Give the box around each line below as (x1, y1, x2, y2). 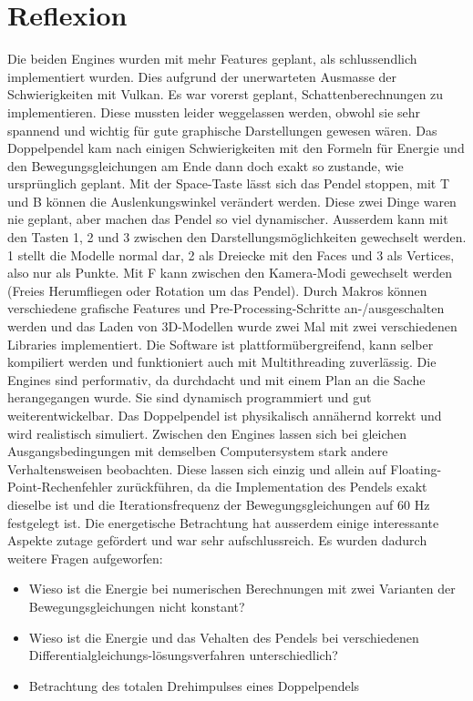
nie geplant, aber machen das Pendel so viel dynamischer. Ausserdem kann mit (7, 209, 448, 229)
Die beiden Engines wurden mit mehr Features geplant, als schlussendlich (7, 49, 417, 68)
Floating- (390, 459, 442, 478)
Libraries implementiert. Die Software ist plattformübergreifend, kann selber (7, 334, 434, 353)
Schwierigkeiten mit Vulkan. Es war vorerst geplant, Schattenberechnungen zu (7, 85, 444, 104)
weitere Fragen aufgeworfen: (7, 548, 163, 567)
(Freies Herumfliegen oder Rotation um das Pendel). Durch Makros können (7, 280, 427, 300)
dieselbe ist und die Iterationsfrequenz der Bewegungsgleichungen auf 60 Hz (7, 494, 430, 513)
